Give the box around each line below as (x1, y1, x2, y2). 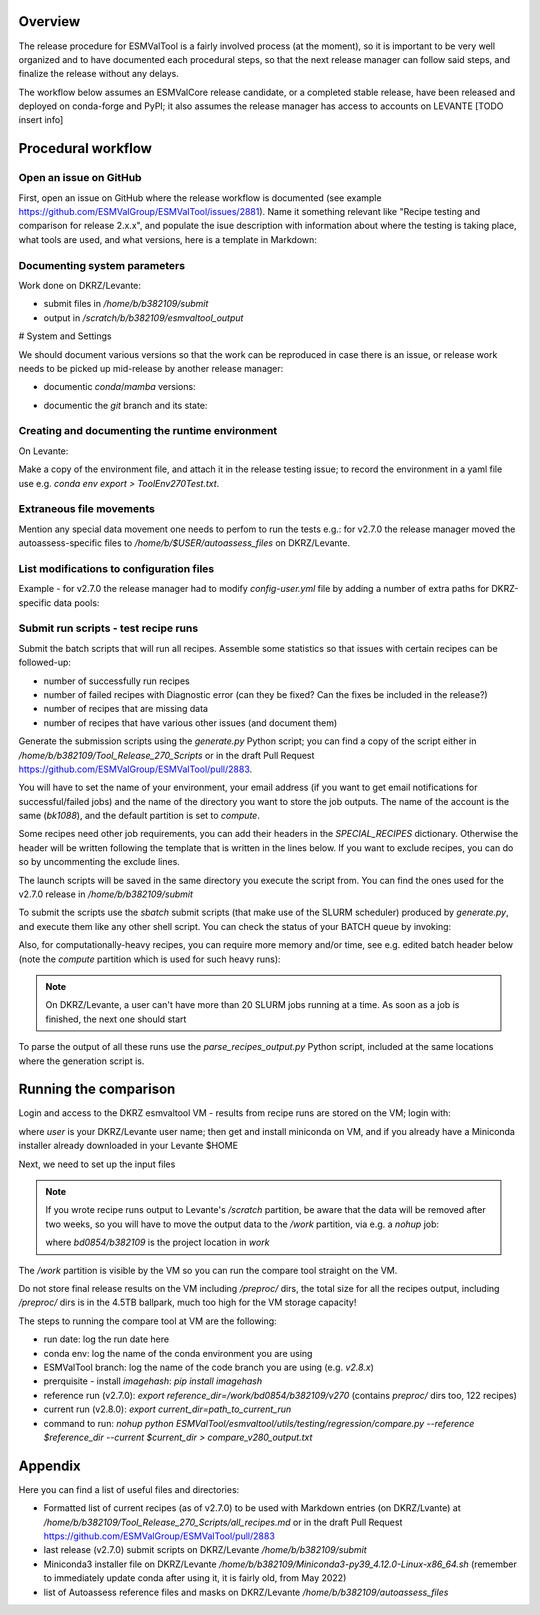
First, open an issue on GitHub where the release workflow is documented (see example (18, 191, 382, 204)
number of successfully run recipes (43, 675, 190, 687)
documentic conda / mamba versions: (43, 381, 196, 393)
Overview (18, 13, 81, 30)
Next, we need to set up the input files (18, 1158, 176, 1170)
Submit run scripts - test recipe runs (18, 621, 199, 635)
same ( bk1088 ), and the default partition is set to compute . (18, 810, 260, 822)
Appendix (18, 1457, 81, 1474)
